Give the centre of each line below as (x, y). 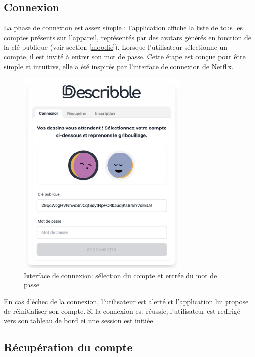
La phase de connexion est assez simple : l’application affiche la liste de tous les (124, 28)
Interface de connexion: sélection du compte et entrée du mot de (120, 275)
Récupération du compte (68, 347)
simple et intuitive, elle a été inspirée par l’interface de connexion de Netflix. (119, 66)
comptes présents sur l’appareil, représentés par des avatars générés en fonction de (128, 37)
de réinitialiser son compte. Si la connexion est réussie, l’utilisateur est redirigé (122, 311)
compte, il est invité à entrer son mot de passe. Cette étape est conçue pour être (125, 56)
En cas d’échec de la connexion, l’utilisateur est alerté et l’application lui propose (126, 301)
